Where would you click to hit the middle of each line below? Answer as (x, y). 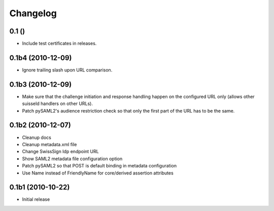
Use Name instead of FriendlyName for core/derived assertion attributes (98, 173)
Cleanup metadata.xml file (49, 144)
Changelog (33, 13)
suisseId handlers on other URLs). (58, 103)
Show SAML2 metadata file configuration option (72, 159)
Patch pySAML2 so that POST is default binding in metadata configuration (99, 166)
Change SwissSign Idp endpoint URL (60, 152)
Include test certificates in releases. (59, 44)
